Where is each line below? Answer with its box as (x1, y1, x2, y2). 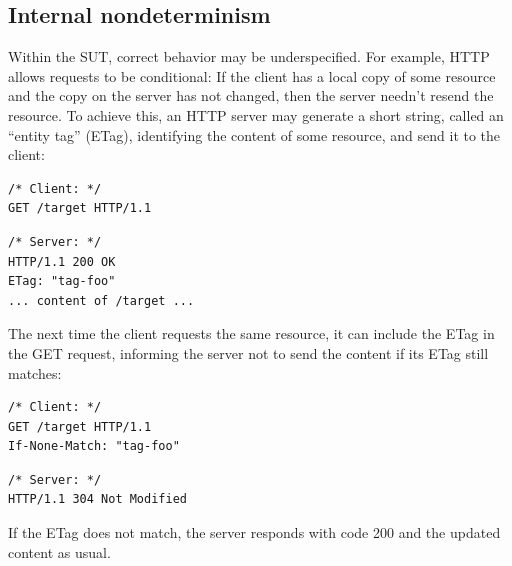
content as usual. (8, 541, 111, 562)
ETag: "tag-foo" (8, 274, 116, 289)
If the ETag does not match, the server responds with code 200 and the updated (8, 522, 501, 543)
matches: (8, 362, 62, 383)
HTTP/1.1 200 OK (8, 254, 116, 269)
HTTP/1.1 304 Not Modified (8, 492, 187, 507)
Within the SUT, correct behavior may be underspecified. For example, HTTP (8, 46, 490, 67)
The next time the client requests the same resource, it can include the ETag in (8, 323, 495, 344)
